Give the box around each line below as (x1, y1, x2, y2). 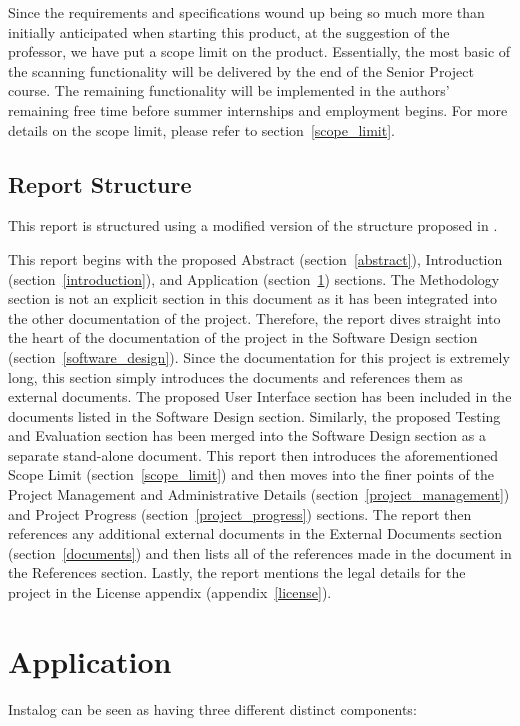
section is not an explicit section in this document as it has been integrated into (8, 288, 497, 309)
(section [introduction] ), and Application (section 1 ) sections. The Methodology (8, 268, 500, 289)
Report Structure (8, 168, 192, 199)
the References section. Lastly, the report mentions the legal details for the (8, 562, 466, 583)
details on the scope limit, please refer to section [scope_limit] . (8, 119, 396, 140)
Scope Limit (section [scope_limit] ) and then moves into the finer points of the (8, 464, 494, 485)
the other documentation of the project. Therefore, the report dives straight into (8, 307, 501, 328)
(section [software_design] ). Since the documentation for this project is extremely (8, 346, 510, 367)
